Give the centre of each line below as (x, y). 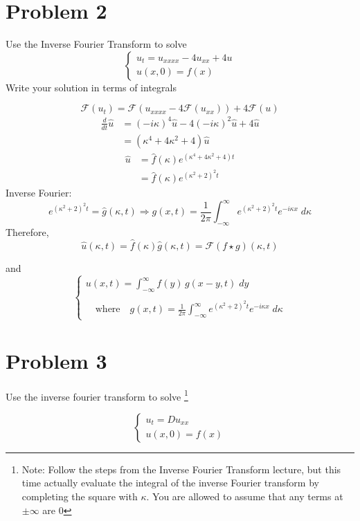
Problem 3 (56, 360)
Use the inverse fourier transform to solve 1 (97, 395)
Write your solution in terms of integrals (91, 87)
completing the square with (80, 496)
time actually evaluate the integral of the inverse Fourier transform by (170, 483)
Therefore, (27, 232)
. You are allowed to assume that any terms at (245, 496)
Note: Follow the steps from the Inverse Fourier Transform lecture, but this (181, 469)
